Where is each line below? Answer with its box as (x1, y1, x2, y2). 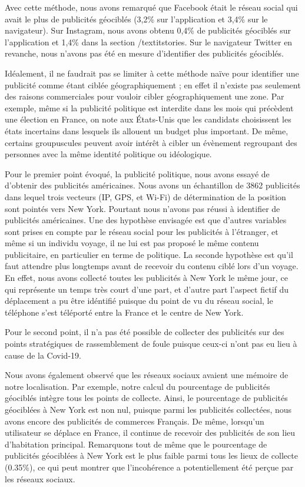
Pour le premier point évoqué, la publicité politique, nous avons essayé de (5, 167, 270, 180)
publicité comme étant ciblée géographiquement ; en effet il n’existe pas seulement (5, 78, 301, 91)
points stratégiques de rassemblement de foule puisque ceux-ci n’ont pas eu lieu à (5, 337, 297, 350)
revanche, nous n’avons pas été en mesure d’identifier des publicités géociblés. (5, 47, 284, 59)
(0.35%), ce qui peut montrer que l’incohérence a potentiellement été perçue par (5, 461, 294, 473)
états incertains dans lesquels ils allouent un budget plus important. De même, (5, 124, 289, 137)
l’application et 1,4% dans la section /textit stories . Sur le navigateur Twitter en (5, 35, 293, 48)
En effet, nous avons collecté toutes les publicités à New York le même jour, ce (5, 271, 288, 284)
